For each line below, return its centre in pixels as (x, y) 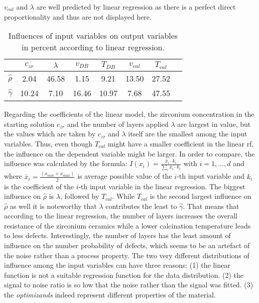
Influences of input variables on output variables (93, 36)
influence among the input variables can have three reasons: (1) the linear (117, 265)
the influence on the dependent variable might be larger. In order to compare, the (129, 153)
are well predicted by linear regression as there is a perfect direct (136, 7)
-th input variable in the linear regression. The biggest (162, 186)
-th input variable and (211, 176)
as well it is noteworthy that (53, 206)
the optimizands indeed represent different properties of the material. (110, 295)
